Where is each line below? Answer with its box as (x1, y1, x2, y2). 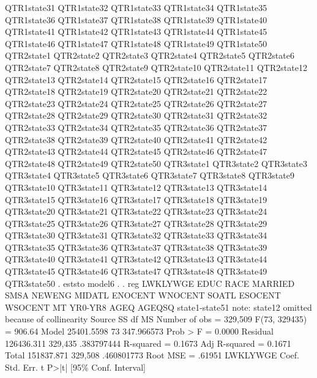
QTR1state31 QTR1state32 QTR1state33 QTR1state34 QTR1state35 (5, 1, 267, 13)
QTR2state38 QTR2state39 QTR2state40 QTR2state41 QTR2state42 (5, 133, 267, 146)
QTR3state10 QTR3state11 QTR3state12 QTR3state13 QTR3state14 (5, 180, 267, 193)
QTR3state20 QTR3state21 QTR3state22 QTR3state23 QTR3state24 (5, 205, 267, 218)
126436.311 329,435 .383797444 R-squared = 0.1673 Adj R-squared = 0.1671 (5, 336, 291, 349)
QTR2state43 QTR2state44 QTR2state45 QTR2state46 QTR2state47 (5, 145, 267, 158)
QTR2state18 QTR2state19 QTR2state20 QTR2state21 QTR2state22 (5, 85, 267, 98)
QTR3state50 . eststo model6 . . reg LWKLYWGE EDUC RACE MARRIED (5, 276, 295, 289)
